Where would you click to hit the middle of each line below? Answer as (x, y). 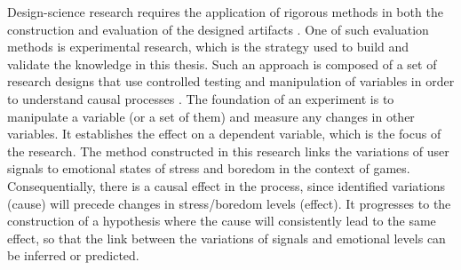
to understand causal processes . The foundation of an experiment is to (201, 98)
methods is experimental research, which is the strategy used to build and (208, 47)
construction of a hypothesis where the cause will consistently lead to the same (222, 221)
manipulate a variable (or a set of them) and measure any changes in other (211, 116)
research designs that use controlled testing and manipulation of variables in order (231, 81)
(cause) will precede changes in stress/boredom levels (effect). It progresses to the (229, 203)
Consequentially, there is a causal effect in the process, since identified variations (226, 185)
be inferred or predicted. (73, 255)
